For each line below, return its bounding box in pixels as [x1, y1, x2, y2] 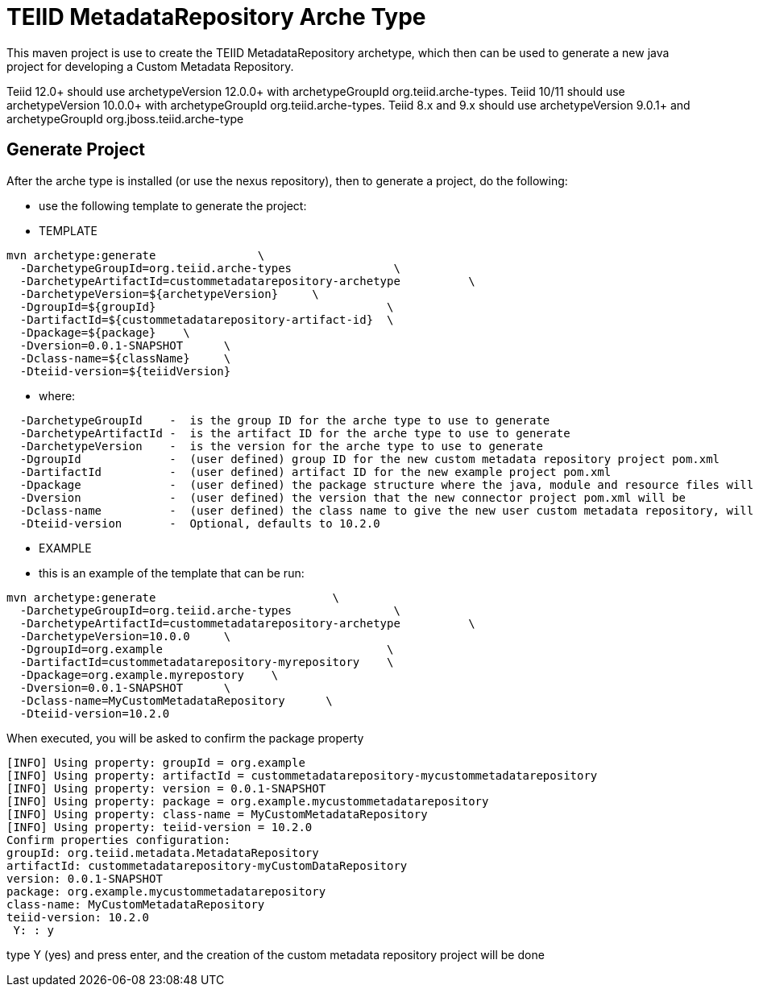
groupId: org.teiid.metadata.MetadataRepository [6, 846, 319, 859]
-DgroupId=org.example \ [19, 642, 394, 656]
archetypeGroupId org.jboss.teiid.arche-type [6, 111, 244, 126]
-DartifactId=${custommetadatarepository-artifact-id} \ [19, 312, 394, 326]
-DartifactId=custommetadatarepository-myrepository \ [19, 655, 394, 668]
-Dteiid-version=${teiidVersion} [19, 364, 231, 378]
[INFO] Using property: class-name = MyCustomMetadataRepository [6, 807, 428, 821]
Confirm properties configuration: [6, 833, 231, 846]
